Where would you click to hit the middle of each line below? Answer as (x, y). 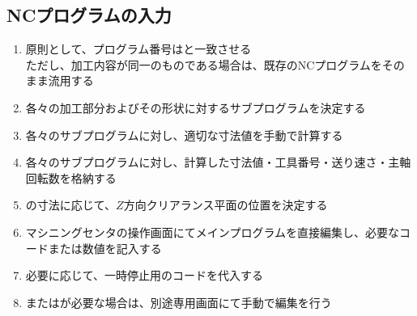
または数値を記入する (105, 248)
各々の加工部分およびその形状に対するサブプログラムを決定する (196, 107)
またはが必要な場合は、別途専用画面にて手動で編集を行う (179, 302)
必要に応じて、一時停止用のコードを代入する (145, 275)
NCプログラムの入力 (89, 15)
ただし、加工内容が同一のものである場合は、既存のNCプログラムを (204, 64)
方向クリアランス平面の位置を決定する (226, 205)
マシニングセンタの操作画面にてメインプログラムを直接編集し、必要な (212, 232)
